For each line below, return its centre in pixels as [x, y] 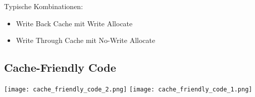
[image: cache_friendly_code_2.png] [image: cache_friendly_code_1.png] [128, 89]
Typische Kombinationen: [44, 6]
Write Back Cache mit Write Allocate [74, 23]
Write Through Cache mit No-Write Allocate [86, 40]
